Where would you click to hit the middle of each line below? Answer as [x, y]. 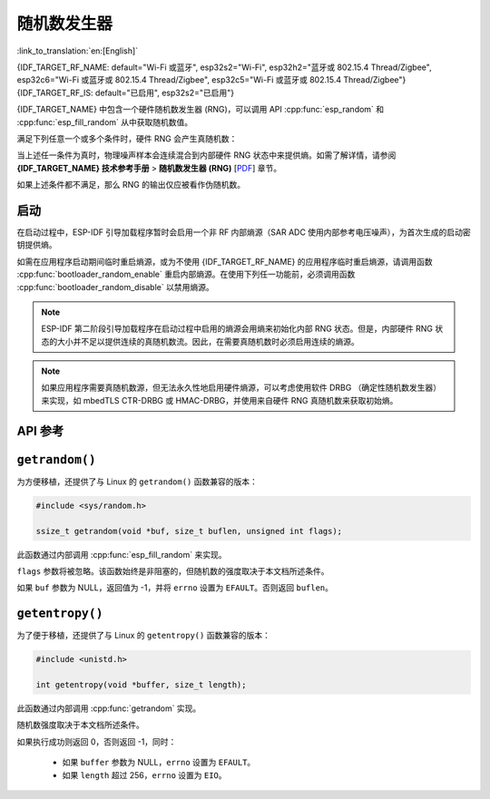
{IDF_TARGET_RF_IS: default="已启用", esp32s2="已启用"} [126, 93]
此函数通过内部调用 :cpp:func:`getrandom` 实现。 [109, 708]
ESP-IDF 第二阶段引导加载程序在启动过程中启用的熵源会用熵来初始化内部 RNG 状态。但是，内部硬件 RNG [237, 329]
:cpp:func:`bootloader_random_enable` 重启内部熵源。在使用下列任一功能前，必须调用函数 [186, 274]
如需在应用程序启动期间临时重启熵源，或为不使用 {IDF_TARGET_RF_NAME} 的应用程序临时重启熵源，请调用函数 [225, 261]
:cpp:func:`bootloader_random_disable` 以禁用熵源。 [115, 287]
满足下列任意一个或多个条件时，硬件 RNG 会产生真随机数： [127, 138]
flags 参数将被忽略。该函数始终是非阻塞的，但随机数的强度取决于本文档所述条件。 [173, 570]
